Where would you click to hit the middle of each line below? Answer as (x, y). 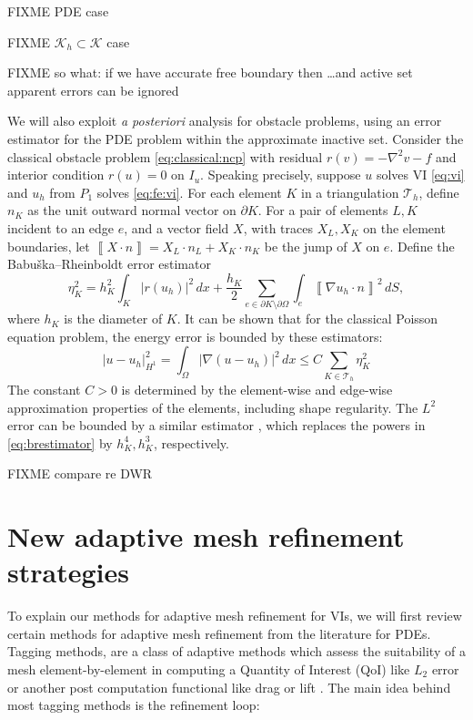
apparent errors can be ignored (93, 90)
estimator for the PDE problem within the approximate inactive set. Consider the (236, 138)
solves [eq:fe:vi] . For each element (189, 192)
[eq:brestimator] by (60, 442)
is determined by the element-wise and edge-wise (257, 389)
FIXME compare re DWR (80, 473)
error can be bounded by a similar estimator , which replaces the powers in (216, 425)
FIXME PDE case (58, 11)
